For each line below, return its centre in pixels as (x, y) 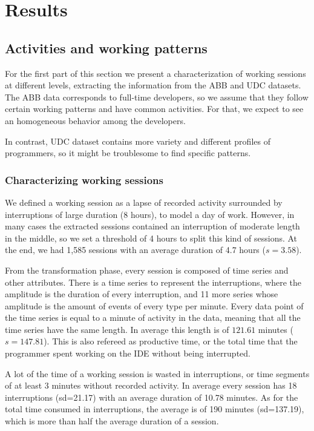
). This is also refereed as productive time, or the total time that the (171, 341)
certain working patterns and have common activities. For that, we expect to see (154, 109)
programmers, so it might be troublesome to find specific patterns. (128, 153)
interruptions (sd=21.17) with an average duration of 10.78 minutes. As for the (152, 397)
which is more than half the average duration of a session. (112, 421)
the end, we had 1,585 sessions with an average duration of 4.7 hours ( (135, 250)
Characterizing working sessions (84, 179)
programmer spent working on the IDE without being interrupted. (128, 353)
